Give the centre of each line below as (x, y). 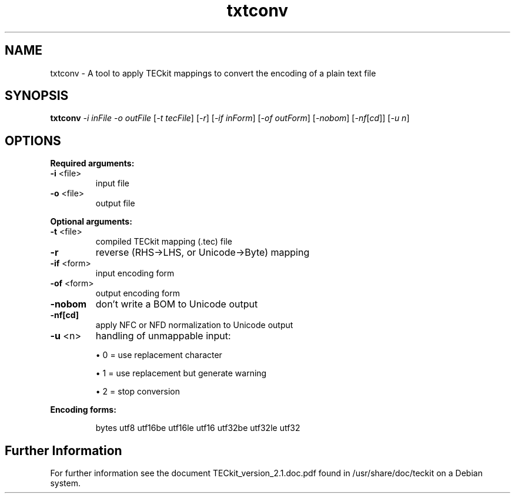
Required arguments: (92, 163)
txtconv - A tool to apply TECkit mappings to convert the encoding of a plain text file (213, 73)
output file (115, 203)
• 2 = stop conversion (138, 392)
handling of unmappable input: (163, 336)
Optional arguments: (91, 222)
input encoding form (135, 273)
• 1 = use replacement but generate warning (181, 373)
